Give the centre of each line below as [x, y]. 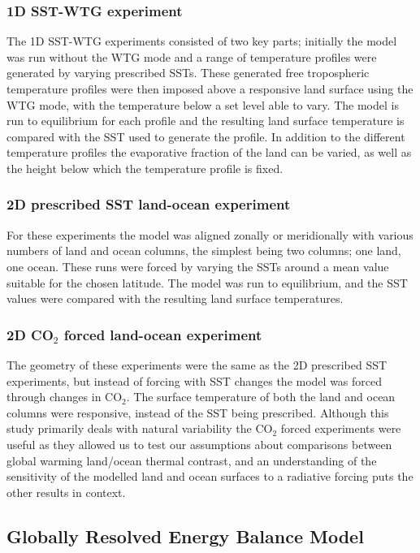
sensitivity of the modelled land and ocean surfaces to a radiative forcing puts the [210, 476]
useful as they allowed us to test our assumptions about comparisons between [199, 444]
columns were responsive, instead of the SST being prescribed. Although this [198, 412]
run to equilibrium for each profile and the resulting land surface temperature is [206, 121]
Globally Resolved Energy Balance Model [185, 536]
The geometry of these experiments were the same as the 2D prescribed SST [197, 364]
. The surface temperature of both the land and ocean [261, 397]
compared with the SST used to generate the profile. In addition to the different [206, 136]
